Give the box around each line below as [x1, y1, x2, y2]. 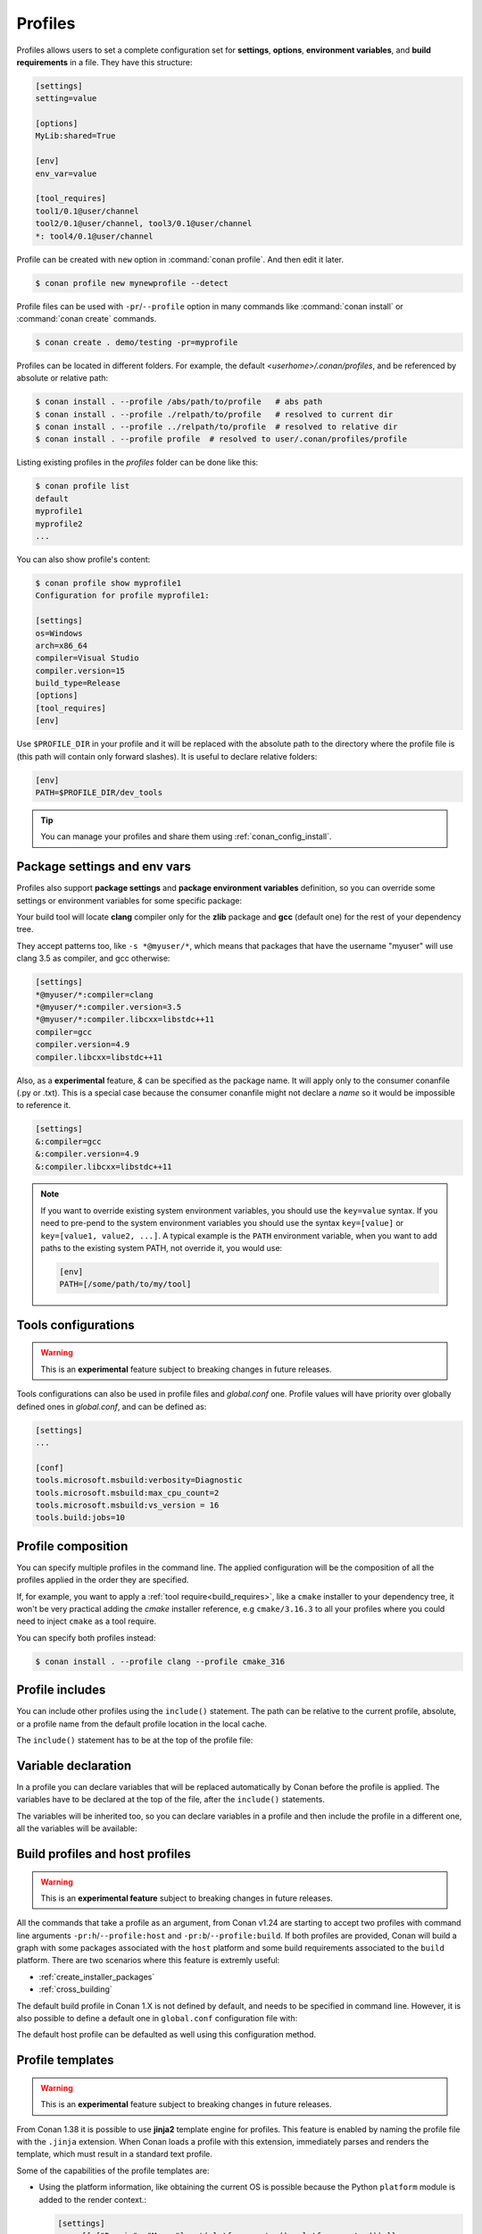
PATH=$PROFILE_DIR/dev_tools [35, 787, 163, 798]
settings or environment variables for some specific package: [16, 894, 243, 906]
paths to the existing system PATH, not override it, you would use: [40, 1243, 283, 1254]
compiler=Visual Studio [35, 653, 140, 663]
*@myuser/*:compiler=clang [35, 989, 154, 1000]
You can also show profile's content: [16, 554, 151, 565]
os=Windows [35, 628, 83, 638]
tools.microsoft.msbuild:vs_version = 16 [35, 1499, 220, 1510]
